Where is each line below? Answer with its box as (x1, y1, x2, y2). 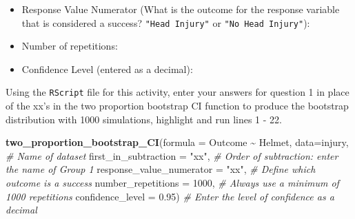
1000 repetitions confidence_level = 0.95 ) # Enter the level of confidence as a (6, 189, 334, 203)
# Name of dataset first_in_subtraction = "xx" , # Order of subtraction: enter (6, 148, 338, 163)
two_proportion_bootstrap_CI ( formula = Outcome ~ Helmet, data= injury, (6, 135, 349, 149)
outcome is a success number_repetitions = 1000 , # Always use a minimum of (6, 176, 339, 190)
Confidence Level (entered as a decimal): (21, 61, 193, 76)
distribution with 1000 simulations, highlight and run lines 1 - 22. (6, 112, 283, 126)
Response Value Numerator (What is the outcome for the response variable (21, 2, 340, 16)
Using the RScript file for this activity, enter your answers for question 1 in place (6, 85, 349, 99)
